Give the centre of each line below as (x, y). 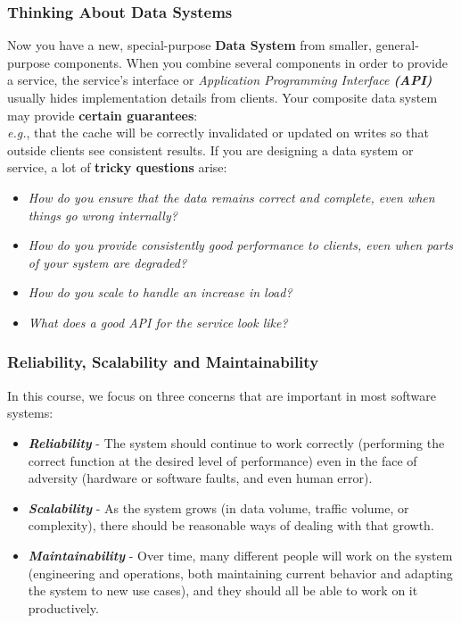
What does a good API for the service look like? (158, 322)
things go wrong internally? (103, 215)
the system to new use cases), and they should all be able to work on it (223, 590)
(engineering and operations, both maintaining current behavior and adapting (240, 573)
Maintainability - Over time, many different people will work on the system (240, 555)
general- (397, 45)
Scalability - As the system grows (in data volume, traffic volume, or (218, 507)
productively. (63, 607)
